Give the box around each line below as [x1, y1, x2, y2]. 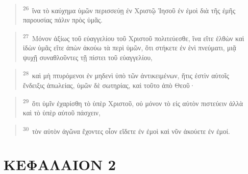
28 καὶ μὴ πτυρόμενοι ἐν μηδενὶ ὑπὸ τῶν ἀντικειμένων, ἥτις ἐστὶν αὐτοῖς [23, 69, 229, 80]
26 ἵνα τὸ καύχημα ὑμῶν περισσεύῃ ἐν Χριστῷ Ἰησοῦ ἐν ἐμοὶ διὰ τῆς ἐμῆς [23, 4, 235, 15]
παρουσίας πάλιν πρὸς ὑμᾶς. [23, 15, 103, 25]
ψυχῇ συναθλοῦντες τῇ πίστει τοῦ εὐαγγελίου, [23, 52, 152, 62]
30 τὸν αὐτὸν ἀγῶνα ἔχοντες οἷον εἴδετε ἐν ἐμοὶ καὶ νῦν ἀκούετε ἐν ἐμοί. [23, 124, 230, 136]
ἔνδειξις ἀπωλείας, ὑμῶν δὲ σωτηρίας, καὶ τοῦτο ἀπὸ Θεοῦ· [23, 80, 195, 90]
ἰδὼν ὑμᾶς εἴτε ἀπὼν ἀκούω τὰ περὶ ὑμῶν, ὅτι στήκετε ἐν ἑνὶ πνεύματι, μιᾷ [23, 43, 236, 53]
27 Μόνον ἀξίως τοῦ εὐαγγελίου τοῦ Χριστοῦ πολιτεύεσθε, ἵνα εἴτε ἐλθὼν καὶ [23, 31, 245, 43]
